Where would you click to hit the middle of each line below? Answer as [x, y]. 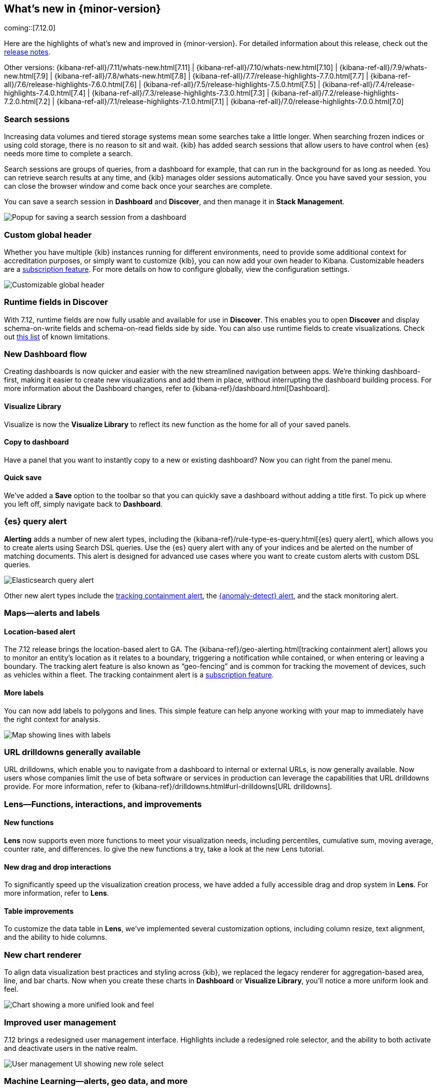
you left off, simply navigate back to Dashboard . [83, 504]
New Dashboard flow [45, 354]
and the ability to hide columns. [56, 937]
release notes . [27, 52]
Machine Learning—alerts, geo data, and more [96, 1081]
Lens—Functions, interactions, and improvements [103, 804]
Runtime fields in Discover [56, 302]
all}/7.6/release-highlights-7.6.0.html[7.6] [70, 85]
